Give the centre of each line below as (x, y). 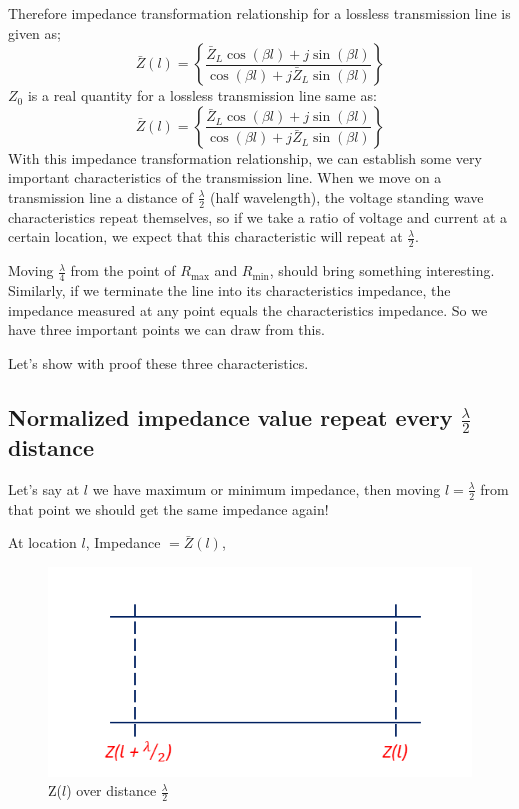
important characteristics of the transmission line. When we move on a (225, 177)
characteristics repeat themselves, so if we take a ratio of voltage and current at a (258, 216)
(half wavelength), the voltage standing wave (347, 196)
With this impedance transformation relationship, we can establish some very (245, 157)
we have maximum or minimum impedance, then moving (266, 488)
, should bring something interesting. (382, 270)
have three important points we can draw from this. (166, 329)
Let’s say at (44, 488)
